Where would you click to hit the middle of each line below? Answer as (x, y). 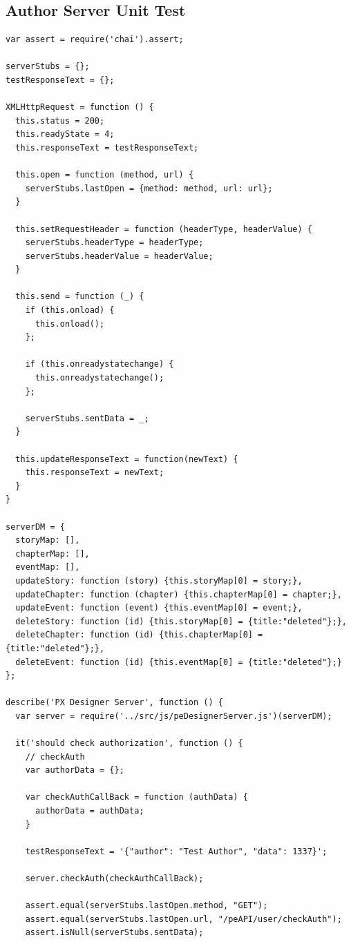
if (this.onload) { (70, 310)
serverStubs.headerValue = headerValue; (119, 256)
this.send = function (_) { (80, 297)
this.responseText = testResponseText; (107, 147)
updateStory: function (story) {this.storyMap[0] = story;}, (159, 580)
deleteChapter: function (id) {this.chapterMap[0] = (139, 635)
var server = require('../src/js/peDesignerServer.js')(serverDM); (174, 716)
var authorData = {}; (75, 770)
